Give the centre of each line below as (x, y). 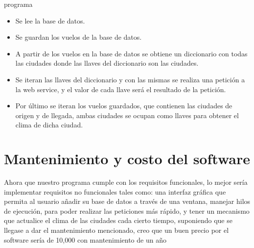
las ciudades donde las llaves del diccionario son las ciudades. (107, 63)
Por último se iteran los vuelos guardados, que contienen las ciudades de (124, 106)
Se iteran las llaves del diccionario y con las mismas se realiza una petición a (130, 79)
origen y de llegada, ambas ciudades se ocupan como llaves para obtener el (127, 115)
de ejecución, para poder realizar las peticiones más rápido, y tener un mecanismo (127, 211)
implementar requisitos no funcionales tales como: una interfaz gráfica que (115, 191)
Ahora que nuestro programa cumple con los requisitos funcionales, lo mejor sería (126, 182)
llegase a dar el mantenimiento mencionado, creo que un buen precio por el (116, 230)
